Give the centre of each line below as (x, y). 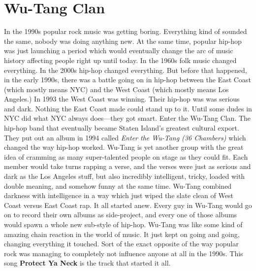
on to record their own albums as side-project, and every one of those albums (121, 215)
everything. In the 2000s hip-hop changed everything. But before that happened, (126, 70)
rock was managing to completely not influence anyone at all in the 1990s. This (124, 253)
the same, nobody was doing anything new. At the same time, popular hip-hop (123, 41)
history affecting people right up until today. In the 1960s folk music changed (120, 60)
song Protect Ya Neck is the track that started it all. (87, 263)
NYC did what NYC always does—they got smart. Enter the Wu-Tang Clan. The (127, 118)
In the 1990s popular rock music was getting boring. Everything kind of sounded (126, 31)
